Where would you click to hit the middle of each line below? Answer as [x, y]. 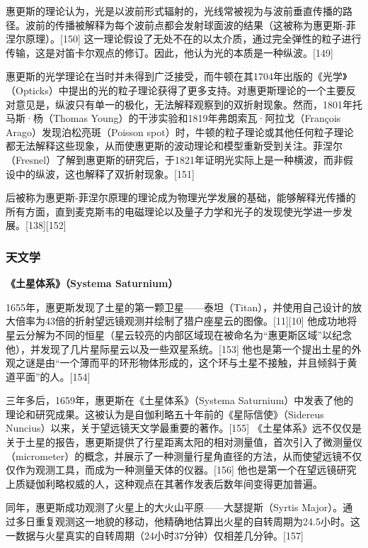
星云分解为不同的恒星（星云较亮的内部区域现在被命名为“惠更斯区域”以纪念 [179, 334]
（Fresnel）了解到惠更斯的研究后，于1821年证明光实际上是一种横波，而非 [175, 159]
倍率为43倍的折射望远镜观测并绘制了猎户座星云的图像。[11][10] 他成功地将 [186, 321]
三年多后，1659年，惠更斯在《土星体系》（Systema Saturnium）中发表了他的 [180, 400]
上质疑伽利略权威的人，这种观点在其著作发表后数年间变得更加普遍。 [164, 483]
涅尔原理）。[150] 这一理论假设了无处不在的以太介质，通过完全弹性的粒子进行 [184, 39]
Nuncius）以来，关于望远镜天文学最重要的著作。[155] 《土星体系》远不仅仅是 [184, 428]
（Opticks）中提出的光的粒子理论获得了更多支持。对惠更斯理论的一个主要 [176, 90]
